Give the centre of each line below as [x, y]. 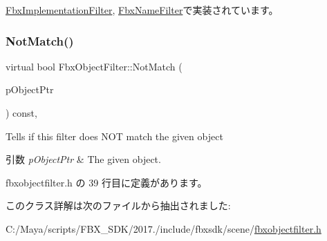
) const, [21, 113]
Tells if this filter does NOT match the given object [114, 136]
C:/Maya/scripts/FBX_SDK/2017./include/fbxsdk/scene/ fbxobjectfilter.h [163, 228]
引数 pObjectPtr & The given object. [83, 159]
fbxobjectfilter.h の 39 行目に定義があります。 [106, 182]
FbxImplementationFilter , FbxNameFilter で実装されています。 [142, 10]
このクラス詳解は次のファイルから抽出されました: [118, 205]
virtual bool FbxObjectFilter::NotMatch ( [94, 66]
